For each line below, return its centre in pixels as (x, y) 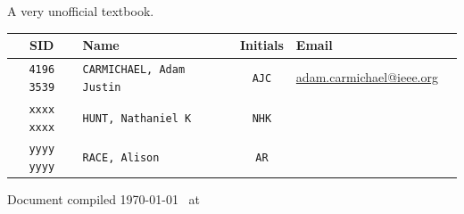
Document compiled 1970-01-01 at (104, 199)
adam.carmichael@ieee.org (367, 77)
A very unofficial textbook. (81, 11)
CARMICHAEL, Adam (134, 70)
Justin (102, 87)
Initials (261, 45)
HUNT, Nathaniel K (137, 118)
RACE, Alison (121, 158)
